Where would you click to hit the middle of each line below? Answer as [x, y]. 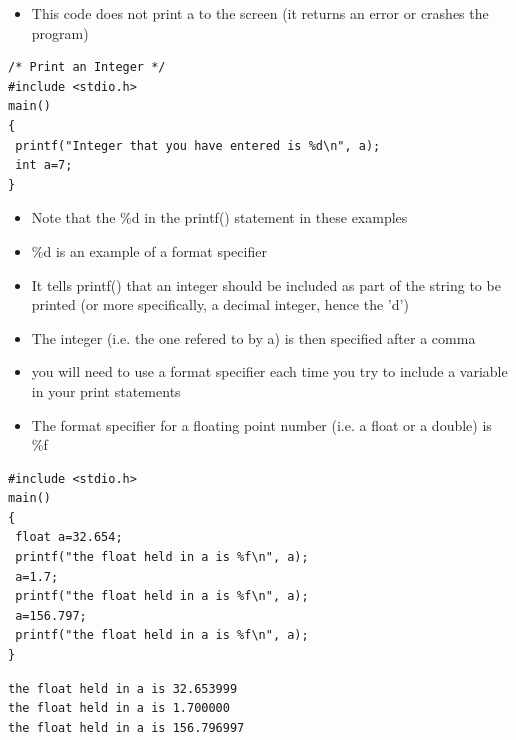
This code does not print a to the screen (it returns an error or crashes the [260, 13]
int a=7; [44, 165]
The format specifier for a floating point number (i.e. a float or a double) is [261, 424]
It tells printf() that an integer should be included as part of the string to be [266, 284]
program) [60, 32]
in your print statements [106, 390]
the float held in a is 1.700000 [119, 708]
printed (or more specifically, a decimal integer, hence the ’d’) [220, 304]
